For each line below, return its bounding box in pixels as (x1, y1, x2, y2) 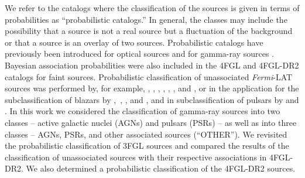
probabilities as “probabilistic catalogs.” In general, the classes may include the (5, 13, 287, 25)
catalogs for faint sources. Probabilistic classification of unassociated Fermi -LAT (5, 70, 293, 83)
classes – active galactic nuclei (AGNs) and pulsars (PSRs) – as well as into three (5, 116, 297, 128)
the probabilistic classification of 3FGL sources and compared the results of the (5, 139, 289, 152)
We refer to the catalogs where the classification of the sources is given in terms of (5, 2, 300, 13)
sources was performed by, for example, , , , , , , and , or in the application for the (5, 82, 299, 94)
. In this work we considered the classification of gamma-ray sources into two (5, 105, 280, 117)
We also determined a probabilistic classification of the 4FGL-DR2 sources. (26, 162, 296, 174)
